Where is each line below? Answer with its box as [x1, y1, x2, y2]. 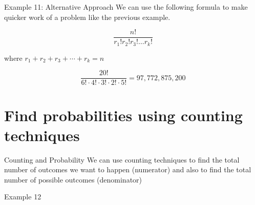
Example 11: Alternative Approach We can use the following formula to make [4, 2, 248, 12]
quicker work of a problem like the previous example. [4, 11, 171, 22]
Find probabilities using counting [4, 104, 243, 125]
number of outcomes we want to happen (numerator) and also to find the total [4, 164, 251, 175]
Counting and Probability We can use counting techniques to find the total [4, 154, 240, 165]
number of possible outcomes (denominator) [4, 174, 142, 185]
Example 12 [4, 191, 41, 202]
